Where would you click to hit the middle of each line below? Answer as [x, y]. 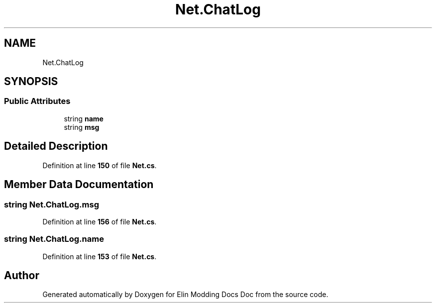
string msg [82, 127]
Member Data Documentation [79, 185]
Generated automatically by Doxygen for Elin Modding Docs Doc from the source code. [185, 295]
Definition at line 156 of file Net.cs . [100, 221]
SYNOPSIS [31, 82]
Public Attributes [37, 101]
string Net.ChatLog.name [54, 239]
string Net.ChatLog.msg [52, 204]
